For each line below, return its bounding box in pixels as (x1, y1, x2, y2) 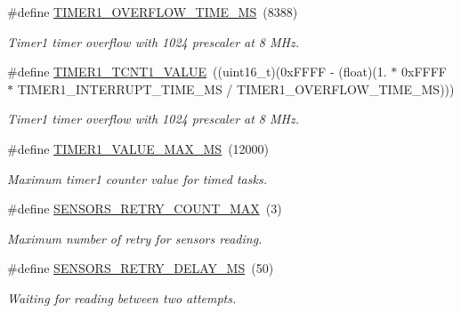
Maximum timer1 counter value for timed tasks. (7, 169, 267, 188)
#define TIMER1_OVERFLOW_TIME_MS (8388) (7, 3, 298, 20)
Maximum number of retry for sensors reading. (7, 229, 263, 247)
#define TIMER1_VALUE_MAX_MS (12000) (7, 139, 270, 157)
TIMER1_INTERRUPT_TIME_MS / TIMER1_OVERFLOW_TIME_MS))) (17, 79, 455, 98)
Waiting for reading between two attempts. (7, 288, 237, 307)
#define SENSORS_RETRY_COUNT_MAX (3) (7, 199, 282, 218)
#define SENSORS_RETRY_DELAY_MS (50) (7, 259, 274, 277)
